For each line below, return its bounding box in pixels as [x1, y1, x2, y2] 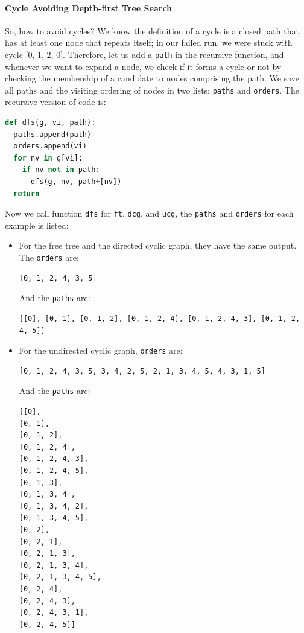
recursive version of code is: [5, 95, 106, 108]
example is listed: [5, 218, 69, 231]
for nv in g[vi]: [13, 153, 83, 162]
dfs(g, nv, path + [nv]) [30, 177, 122, 186]
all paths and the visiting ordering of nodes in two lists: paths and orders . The [5, 83, 299, 96]
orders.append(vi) [13, 142, 87, 151]
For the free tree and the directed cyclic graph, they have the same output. [19, 239, 297, 252]
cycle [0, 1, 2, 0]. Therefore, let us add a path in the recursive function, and [5, 48, 284, 60]
